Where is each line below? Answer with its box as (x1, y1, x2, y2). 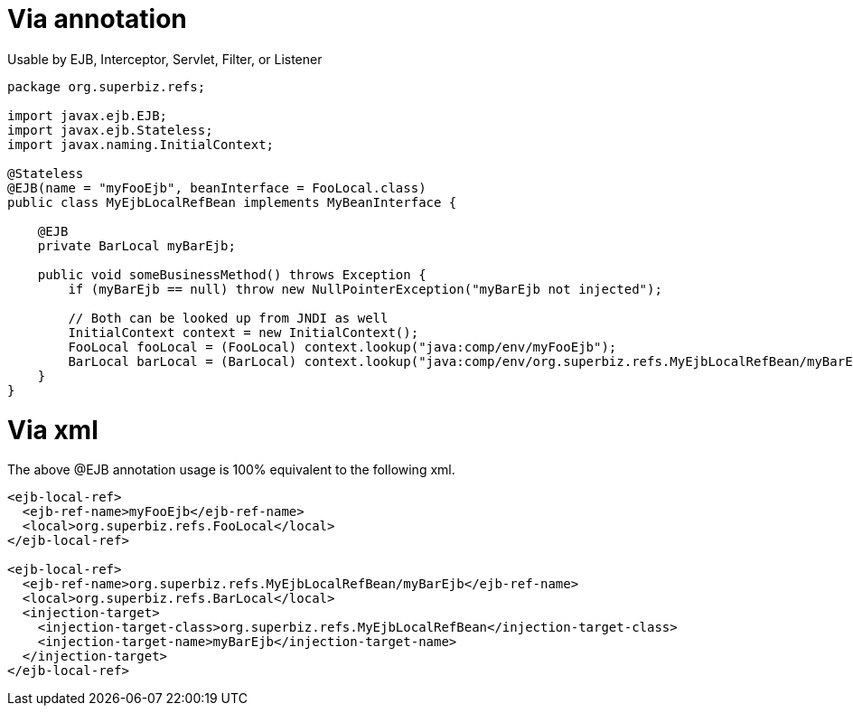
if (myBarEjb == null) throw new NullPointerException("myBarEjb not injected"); (68, 281, 662, 296)
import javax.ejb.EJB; (7, 108, 168, 123)
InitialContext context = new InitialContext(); (68, 324, 419, 340)
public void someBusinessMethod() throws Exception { (37, 267, 426, 282)
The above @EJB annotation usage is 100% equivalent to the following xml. (7, 462, 455, 478)
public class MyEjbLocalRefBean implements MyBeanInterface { (7, 194, 457, 210)
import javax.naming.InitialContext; (7, 136, 275, 152)
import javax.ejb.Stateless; (7, 122, 213, 137)
